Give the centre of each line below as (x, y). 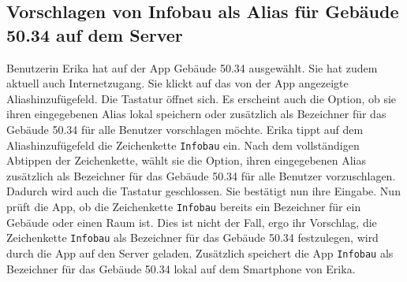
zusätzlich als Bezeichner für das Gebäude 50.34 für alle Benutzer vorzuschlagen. (201, 175)
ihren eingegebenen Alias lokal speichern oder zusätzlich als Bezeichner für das (196, 114)
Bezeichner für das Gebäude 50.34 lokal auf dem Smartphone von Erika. (181, 268)
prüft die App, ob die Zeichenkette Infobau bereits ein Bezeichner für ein (184, 206)
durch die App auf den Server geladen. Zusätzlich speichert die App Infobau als (200, 252)
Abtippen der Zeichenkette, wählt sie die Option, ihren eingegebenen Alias (187, 160)
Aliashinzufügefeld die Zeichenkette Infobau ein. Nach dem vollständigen (183, 145)
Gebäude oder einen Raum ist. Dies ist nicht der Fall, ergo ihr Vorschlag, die (192, 222)
